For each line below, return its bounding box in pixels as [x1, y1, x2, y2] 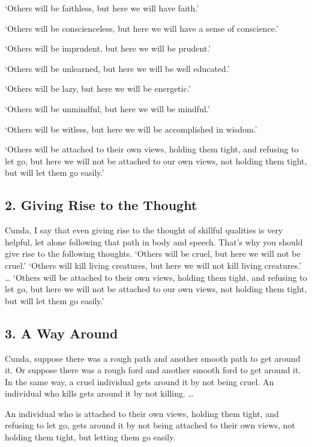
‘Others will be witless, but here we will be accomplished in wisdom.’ [5, 122, 257, 135]
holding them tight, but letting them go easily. [5, 431, 176, 443]
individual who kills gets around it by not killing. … [5, 387, 194, 400]
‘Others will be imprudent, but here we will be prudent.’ [5, 42, 211, 55]
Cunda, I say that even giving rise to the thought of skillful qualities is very [5, 224, 283, 236]
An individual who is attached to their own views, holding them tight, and [5, 407, 279, 419]
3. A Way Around [5, 323, 118, 342]
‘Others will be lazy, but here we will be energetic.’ [5, 82, 191, 95]
